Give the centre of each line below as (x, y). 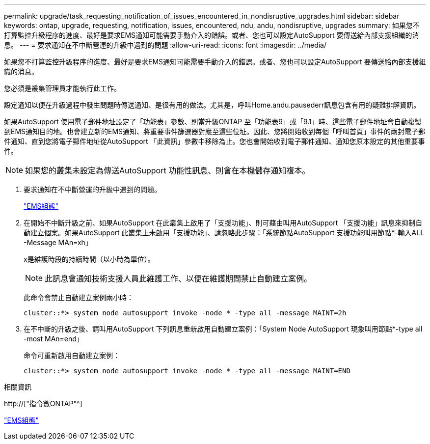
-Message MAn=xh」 (58, 242)
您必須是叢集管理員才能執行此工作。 (62, 88)
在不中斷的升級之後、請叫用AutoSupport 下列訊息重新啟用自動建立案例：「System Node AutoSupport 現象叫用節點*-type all (223, 329)
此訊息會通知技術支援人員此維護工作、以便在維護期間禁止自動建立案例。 (178, 278)
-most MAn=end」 (54, 339)
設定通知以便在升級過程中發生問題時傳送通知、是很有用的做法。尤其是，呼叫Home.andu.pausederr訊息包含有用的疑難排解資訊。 (212, 105)
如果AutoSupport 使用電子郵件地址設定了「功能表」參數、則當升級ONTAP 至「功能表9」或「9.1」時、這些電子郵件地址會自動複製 (213, 122)
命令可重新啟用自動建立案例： (72, 355)
